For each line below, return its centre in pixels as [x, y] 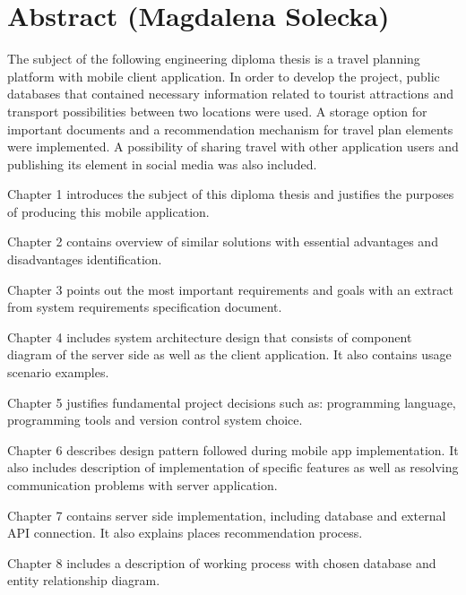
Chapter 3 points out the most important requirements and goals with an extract [230, 289]
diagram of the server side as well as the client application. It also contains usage [229, 354]
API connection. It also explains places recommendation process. [185, 533]
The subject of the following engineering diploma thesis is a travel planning [214, 59]
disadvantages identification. [85, 259]
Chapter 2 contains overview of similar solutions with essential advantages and [223, 241]
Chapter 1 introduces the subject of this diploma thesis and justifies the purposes [231, 194]
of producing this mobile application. [108, 211]
